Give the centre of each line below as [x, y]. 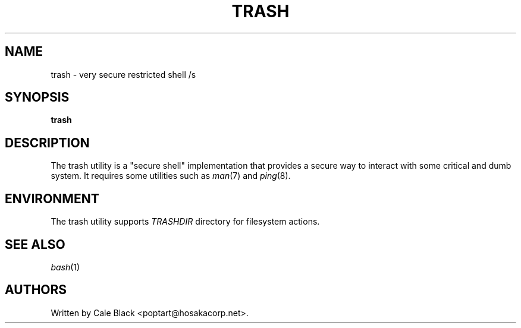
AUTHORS [36, 290]
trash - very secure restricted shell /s [123, 74]
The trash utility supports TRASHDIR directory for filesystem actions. [185, 222]
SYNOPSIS [37, 97]
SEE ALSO [35, 244]
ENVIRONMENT [52, 198]
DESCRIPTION [47, 143]
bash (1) [65, 267]
